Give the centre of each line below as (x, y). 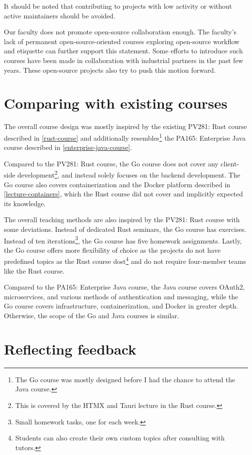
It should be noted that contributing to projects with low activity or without (118, 6)
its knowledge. (25, 203)
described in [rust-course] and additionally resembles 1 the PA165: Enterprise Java (125, 137)
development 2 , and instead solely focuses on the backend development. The (129, 174)
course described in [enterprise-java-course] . (68, 147)
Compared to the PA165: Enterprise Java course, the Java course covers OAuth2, (125, 287)
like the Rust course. (34, 270)
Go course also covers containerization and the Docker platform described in (117, 184)
